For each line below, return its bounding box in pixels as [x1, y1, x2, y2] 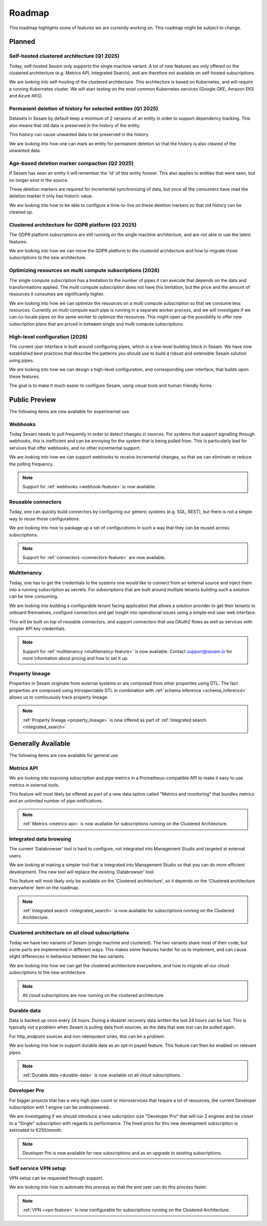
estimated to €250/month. [9, 1127, 63, 1133]
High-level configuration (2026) [9, 333, 88, 340]
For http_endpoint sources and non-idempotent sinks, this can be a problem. [9, 1033, 165, 1039]
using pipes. [9, 357, 34, 363]
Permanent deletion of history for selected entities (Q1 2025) [9, 105, 158, 112]
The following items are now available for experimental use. [9, 408, 131, 414]
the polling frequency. [9, 461, 54, 467]
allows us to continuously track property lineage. [9, 694, 109, 700]
